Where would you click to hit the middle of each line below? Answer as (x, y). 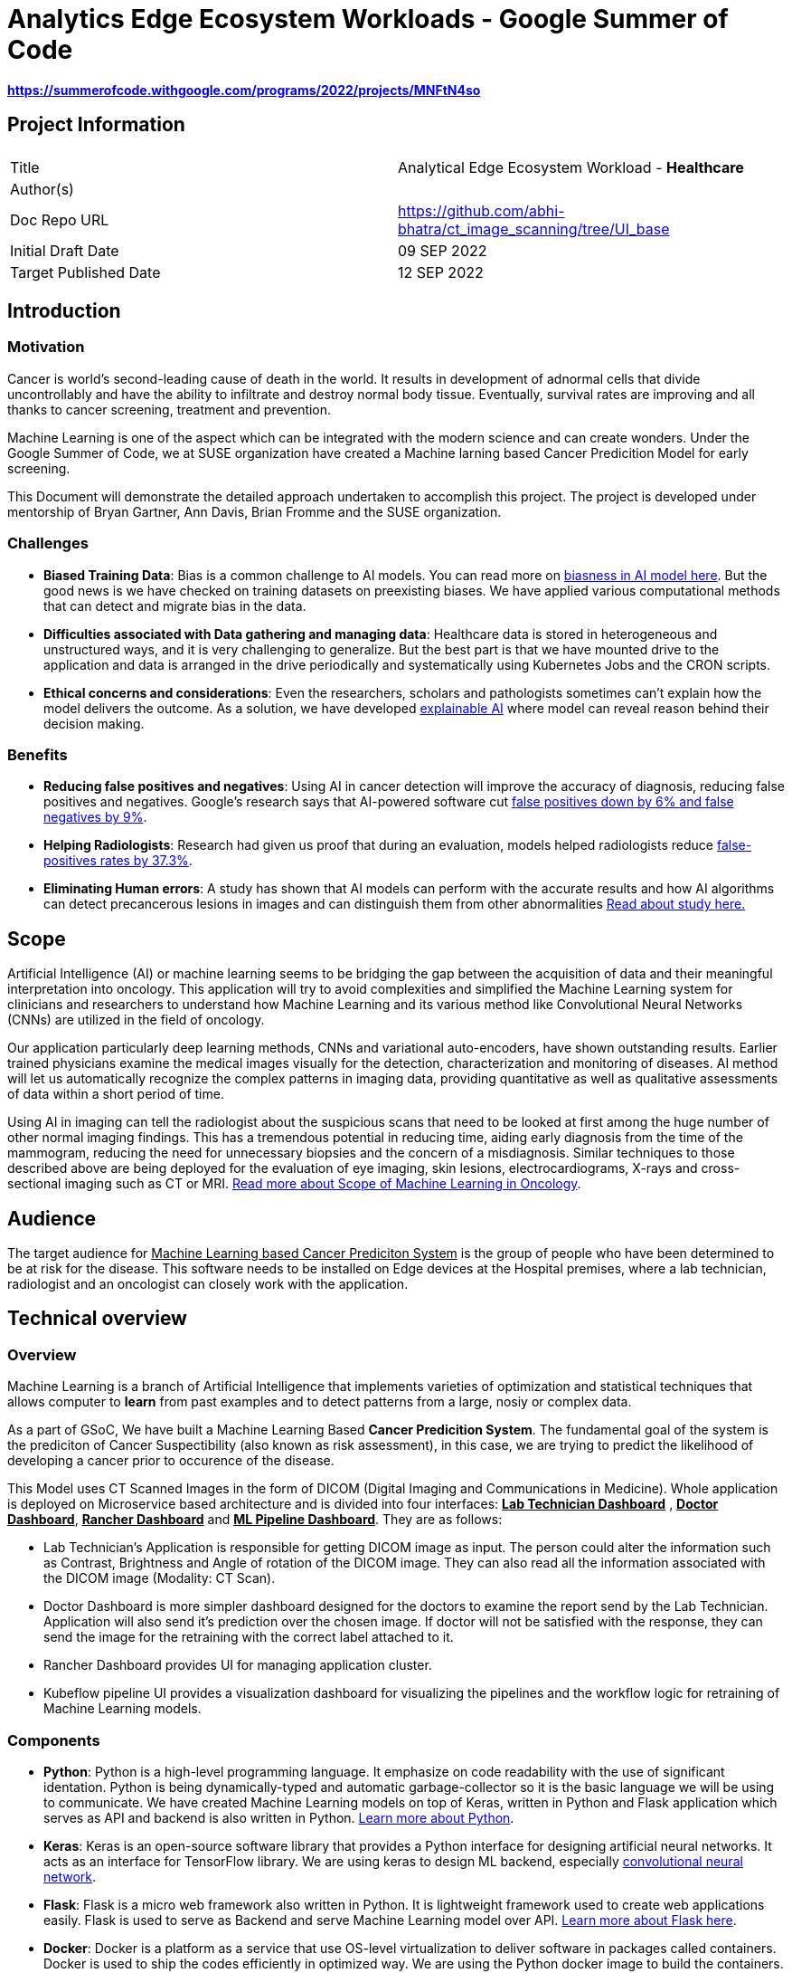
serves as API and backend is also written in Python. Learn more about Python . (279, 1817)
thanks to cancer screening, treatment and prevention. (170, 409)
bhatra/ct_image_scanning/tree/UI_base (534, 229)
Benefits (38, 754)
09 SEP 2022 (443, 250)
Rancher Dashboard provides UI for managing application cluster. (238, 1665)
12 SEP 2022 (441, 272)
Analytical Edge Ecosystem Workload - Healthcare (571, 167)
